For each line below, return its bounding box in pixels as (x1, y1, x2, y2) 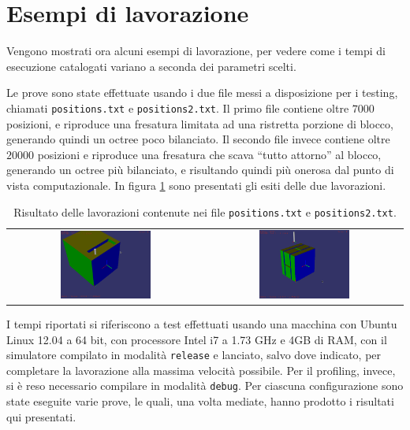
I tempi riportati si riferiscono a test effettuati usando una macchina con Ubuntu (6, 316, 397, 332)
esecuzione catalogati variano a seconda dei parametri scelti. (6, 57, 296, 74)
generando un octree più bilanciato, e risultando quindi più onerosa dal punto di (6, 161, 394, 178)
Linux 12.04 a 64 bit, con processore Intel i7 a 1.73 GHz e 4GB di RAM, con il (6, 331, 387, 347)
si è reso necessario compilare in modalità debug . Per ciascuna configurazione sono (6, 377, 404, 394)
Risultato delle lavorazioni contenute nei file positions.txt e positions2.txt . (13, 203, 397, 220)
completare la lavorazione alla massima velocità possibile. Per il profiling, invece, (6, 361, 396, 378)
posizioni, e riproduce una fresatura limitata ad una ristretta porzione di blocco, (6, 115, 393, 132)
